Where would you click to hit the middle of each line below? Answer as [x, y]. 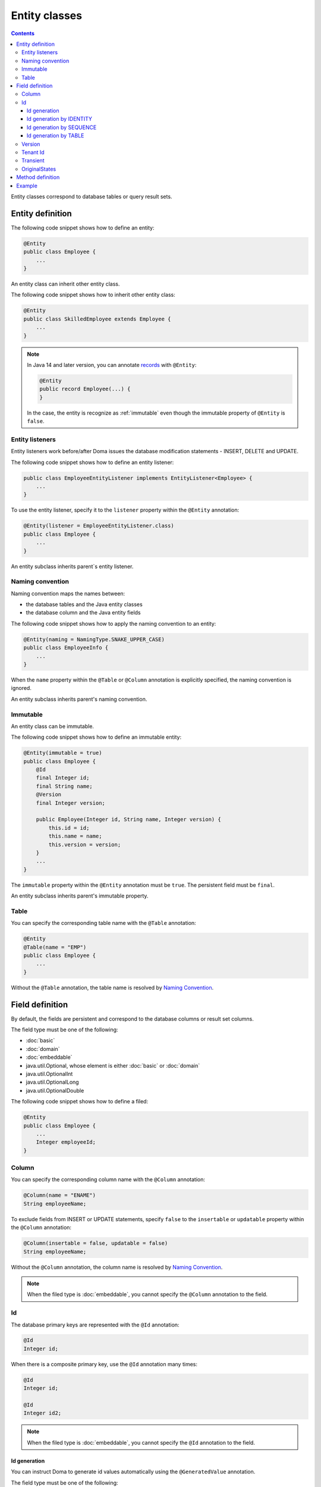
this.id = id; [69, 828]
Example [27, 186]
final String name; [64, 786]
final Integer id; [63, 778]
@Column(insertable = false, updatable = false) [96, 1243]
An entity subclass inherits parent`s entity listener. [72, 566]
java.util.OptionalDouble [55, 1090]
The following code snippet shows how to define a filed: [80, 1102]
